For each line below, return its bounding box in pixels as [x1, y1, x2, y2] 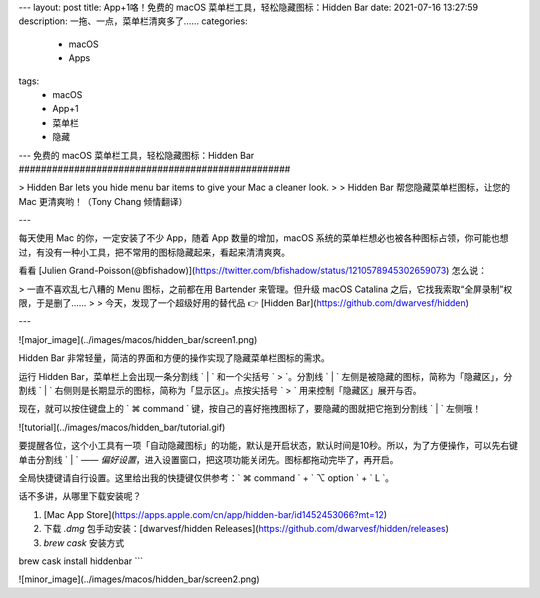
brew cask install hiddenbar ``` [18, 555, 144, 567]
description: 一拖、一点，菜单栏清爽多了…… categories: [18, 15, 249, 27]
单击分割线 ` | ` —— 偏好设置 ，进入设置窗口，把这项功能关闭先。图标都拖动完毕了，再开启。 [18, 453, 399, 465]
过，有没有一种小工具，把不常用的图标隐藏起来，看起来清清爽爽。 [18, 246, 290, 258]
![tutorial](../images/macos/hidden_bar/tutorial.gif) [18, 421, 226, 433]
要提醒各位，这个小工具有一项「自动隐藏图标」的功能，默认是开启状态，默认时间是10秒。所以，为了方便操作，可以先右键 [18, 440, 519, 452]
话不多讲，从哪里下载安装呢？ [18, 490, 142, 502]
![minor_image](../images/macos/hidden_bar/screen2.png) [18, 573, 260, 585]
